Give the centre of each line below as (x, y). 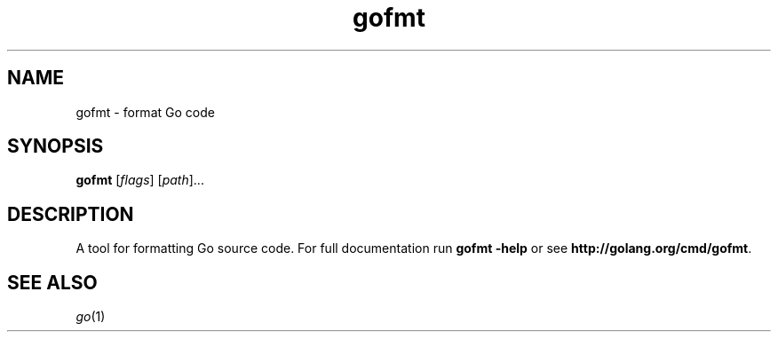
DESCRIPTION (71, 214)
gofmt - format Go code (145, 112)
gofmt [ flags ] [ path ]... (140, 180)
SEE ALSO (52, 282)
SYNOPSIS (56, 146)
